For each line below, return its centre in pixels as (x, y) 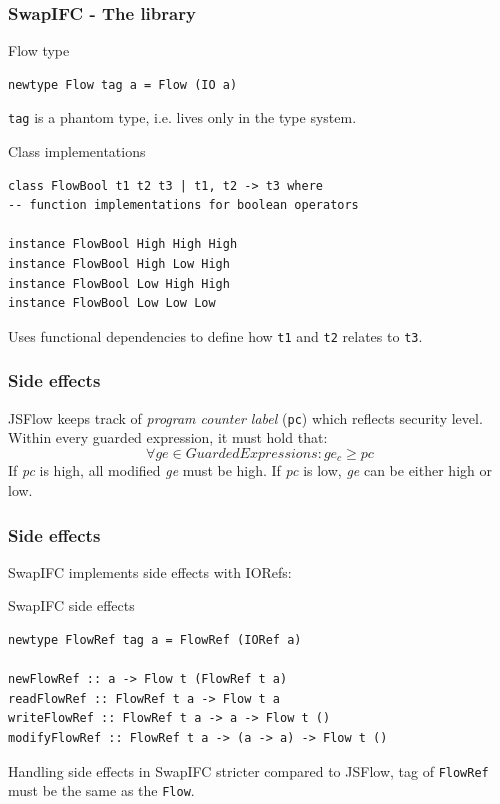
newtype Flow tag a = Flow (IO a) (123, 84)
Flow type (39, 50)
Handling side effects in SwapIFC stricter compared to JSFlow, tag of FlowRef (248, 770)
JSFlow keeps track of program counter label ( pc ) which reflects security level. (245, 417)
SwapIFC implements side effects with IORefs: (150, 571)
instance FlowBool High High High (123, 244)
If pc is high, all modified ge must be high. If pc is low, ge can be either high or (250, 470)
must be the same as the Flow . (101, 790)
